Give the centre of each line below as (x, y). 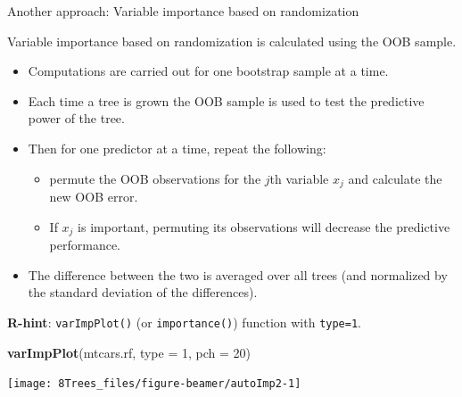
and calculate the (395, 178)
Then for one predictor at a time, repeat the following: (177, 148)
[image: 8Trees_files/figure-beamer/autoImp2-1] (154, 384)
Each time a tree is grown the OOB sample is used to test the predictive (226, 100)
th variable (299, 178)
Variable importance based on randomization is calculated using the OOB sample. (232, 41)
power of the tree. (76, 118)
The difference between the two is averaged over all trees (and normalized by (238, 274)
